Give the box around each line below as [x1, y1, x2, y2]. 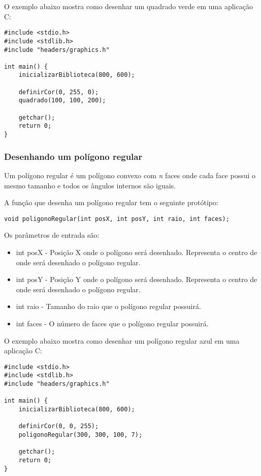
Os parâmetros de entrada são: [4, 230, 100, 240]
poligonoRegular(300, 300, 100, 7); [18, 431, 143, 438]
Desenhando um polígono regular [4, 150, 143, 162]
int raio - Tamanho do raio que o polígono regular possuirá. [16, 301, 201, 312]
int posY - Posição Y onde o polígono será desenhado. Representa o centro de [16, 274, 257, 285]
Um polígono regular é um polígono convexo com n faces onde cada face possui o [4, 170, 256, 180]
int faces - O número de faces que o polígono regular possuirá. [16, 318, 209, 328]
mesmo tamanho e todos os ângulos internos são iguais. [4, 180, 176, 190]
